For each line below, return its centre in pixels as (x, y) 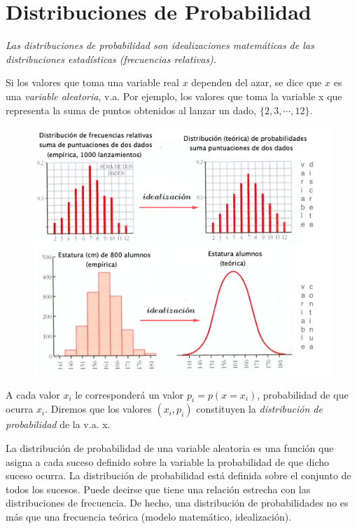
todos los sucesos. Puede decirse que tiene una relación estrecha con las (158, 489)
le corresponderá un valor (129, 394)
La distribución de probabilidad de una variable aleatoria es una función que (170, 448)
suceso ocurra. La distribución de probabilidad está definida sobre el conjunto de (178, 475)
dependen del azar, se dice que (257, 82)
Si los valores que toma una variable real (92, 82)
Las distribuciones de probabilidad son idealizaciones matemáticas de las (160, 45)
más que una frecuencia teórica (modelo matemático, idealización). (149, 516)
